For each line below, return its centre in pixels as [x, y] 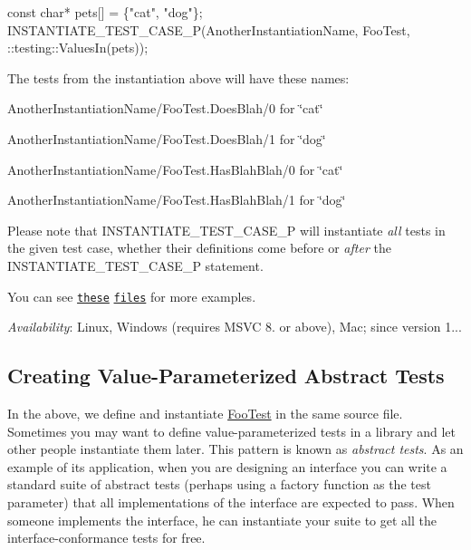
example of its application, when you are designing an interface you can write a [227, 466]
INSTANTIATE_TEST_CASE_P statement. [135, 265]
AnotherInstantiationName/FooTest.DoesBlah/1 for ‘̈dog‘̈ [167, 138]
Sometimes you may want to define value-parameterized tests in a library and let [232, 431]
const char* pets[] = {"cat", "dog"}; [105, 12]
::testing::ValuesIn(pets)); [78, 48]
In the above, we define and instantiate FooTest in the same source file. [205, 413]
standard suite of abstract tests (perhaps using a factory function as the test [219, 484]
